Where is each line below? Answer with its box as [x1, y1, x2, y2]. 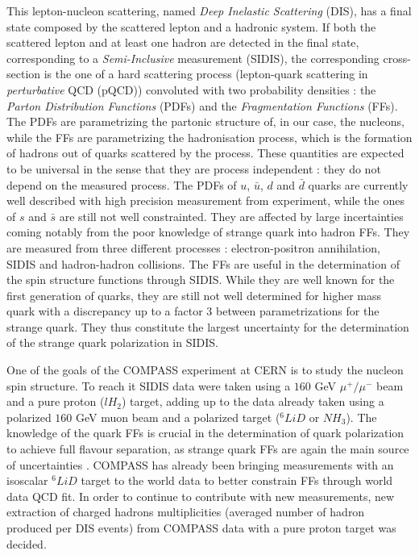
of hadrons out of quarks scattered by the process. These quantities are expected [6, 144, 404, 161]
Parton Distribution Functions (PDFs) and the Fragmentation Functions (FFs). [6, 97, 398, 114]
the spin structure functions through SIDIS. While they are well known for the [6, 271, 395, 288]
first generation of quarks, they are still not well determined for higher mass [6, 286, 381, 303]
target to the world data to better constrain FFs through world [81, 472, 393, 489]
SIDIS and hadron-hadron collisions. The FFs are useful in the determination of [6, 255, 400, 272]
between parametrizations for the [215, 303, 380, 319]
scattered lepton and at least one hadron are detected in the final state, [6, 34, 359, 51]
